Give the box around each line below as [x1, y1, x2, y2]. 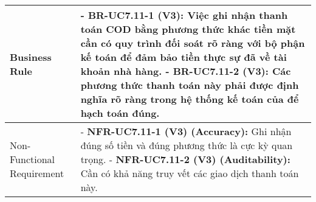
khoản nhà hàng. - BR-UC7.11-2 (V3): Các [80, 64, 291, 78]
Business [10, 50, 52, 64]
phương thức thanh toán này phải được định [80, 78, 299, 92]
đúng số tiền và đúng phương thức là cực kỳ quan [80, 138, 293, 152]
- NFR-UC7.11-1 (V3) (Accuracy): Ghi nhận [80, 124, 292, 138]
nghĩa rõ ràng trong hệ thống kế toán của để [80, 92, 299, 106]
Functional [10, 152, 55, 166]
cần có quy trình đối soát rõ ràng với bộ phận [80, 36, 305, 50]
